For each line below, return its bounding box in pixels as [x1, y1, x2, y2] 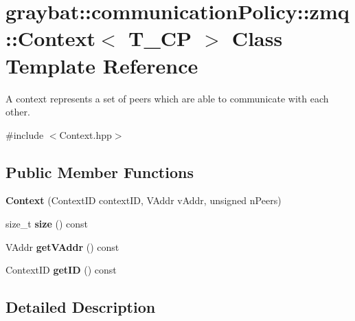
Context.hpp [59, 127, 112, 142]
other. [5, 104, 30, 119]
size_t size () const [5, 217, 88, 231]
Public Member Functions [5, 161, 194, 182]
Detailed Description [5, 296, 156, 318]
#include [5, 127, 44, 142]
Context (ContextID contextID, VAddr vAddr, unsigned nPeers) [5, 193, 282, 208]
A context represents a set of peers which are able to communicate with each [5, 91, 329, 105]
